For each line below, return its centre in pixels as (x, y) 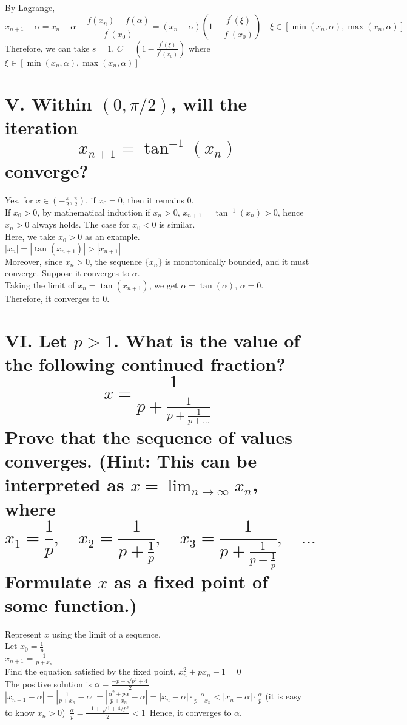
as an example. (112, 237)
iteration (42, 127)
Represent (23, 634)
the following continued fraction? (145, 363)
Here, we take (30, 237)
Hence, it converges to (190, 712)
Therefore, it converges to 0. (57, 298)
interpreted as (65, 484)
